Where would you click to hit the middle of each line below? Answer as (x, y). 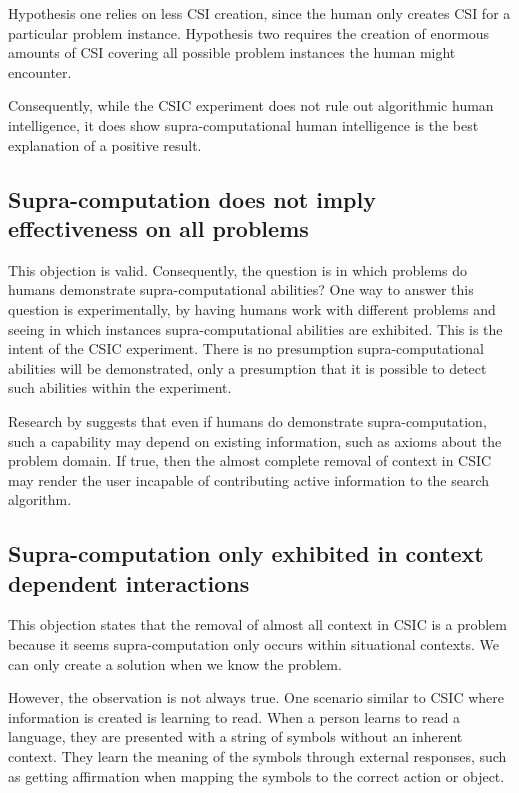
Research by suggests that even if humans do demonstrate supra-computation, (247, 420)
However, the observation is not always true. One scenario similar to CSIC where (256, 697)
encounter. (40, 71)
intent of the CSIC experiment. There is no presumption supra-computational (246, 348)
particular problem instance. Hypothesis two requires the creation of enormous (248, 32)
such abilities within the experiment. (120, 387)
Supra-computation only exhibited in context (246, 553)
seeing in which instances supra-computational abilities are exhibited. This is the (255, 328)
